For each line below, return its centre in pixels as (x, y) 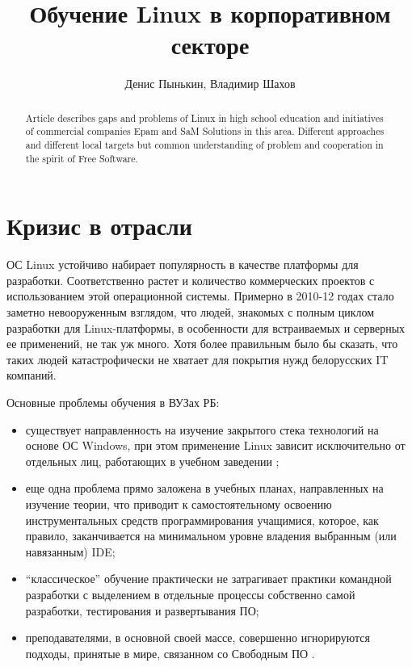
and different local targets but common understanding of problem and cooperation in (204, 145)
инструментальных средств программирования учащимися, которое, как (202, 520)
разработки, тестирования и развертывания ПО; (142, 610)
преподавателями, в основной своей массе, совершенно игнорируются (198, 638)
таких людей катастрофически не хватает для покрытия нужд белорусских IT (198, 359)
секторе (210, 45)
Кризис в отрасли (99, 226)
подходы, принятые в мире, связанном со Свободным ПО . (170, 653)
